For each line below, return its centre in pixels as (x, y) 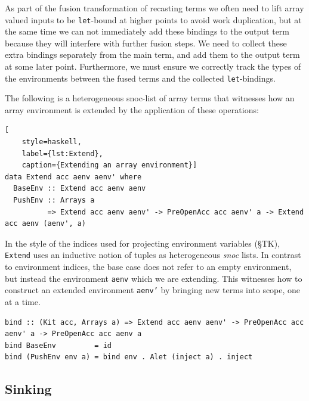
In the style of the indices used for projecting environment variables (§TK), (143, 243)
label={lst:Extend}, (62, 153)
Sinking (28, 389)
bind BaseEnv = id (58, 345)
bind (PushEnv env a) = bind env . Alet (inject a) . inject (129, 357)
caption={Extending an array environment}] (109, 165)
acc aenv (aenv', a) (46, 224)
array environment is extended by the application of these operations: (132, 109)
